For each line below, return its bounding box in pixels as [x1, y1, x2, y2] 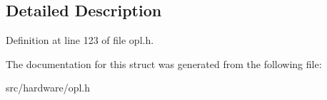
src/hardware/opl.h [6, 80, 91, 95]
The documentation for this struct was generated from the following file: [6, 56, 322, 71]
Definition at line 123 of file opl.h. [6, 33, 154, 48]
